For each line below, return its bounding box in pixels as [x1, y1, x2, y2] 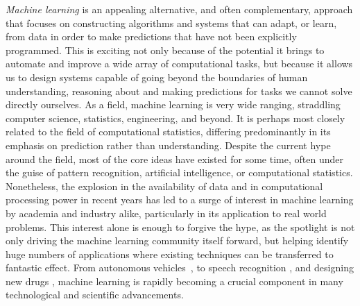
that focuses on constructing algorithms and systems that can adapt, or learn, [6, 15, 337, 30]
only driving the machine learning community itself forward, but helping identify [6, 233, 349, 248]
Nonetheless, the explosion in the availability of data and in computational [6, 178, 323, 193]
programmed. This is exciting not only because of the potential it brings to [6, 42, 325, 57]
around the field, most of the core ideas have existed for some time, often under [6, 151, 343, 166]
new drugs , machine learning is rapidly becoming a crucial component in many [6, 273, 343, 288]
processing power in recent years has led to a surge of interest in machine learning [6, 192, 354, 207]
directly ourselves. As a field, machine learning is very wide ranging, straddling [6, 97, 341, 112]
